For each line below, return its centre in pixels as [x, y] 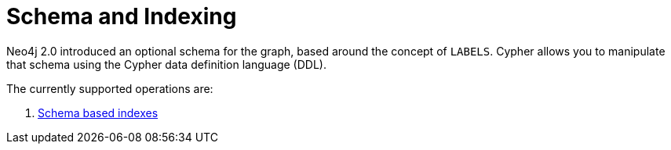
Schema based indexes [98, 112]
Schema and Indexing [122, 16]
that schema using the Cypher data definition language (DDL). [166, 64]
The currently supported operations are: [110, 88]
